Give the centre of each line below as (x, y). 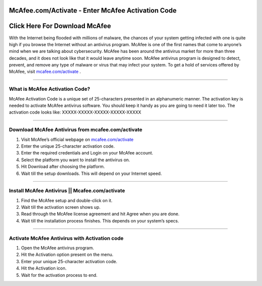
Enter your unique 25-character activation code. (69, 261)
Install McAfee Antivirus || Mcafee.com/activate (67, 191)
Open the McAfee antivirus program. (57, 248)
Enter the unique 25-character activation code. (68, 146)
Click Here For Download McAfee (60, 26)
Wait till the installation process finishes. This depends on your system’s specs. (100, 220)
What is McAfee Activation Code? (49, 89)
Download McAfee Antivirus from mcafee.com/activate (76, 130)
